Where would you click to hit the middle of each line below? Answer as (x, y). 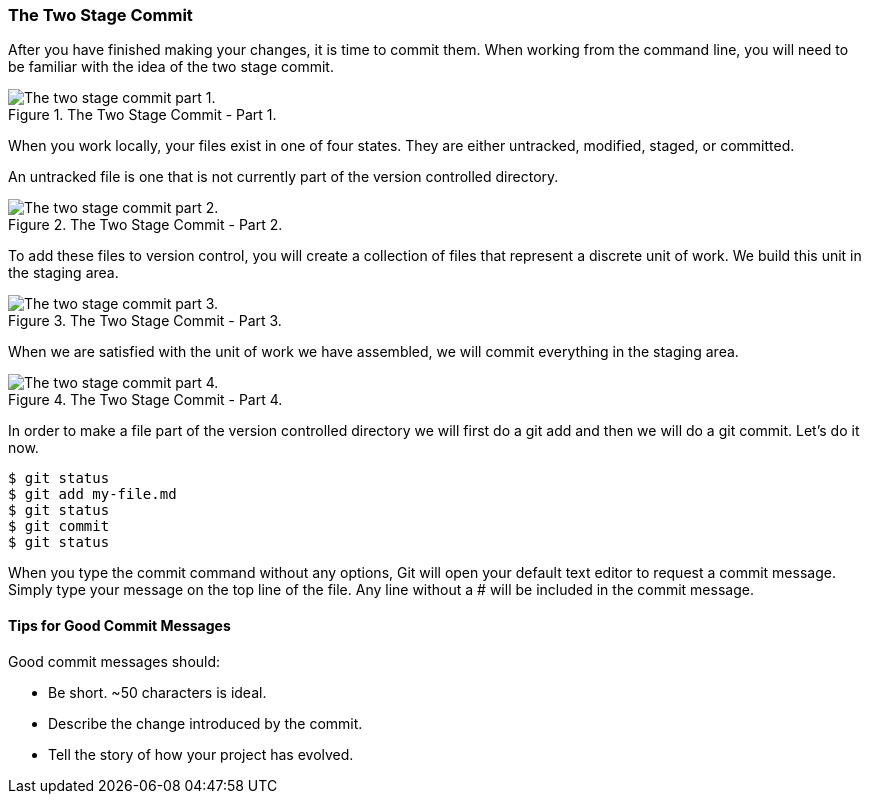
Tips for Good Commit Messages (119, 625)
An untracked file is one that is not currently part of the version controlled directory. (283, 177)
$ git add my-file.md (92, 494)
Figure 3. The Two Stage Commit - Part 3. (145, 321)
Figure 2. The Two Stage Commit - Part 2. (145, 225)
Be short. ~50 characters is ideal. (157, 692)
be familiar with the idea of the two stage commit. (171, 67)
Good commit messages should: (114, 661)
